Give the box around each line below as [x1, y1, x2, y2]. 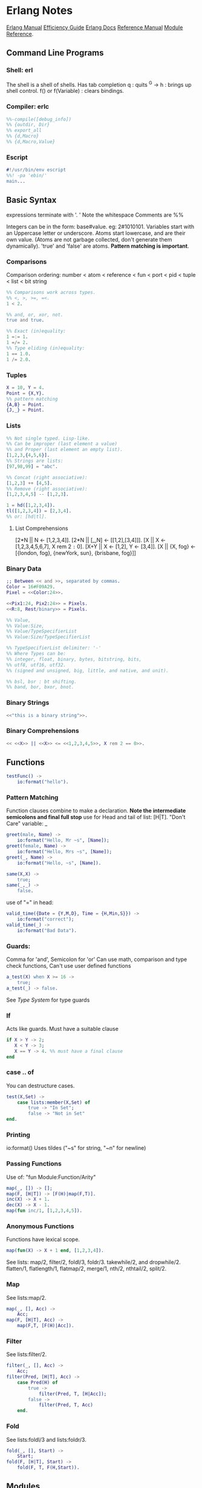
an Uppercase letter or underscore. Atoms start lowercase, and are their [6, 229, 186, 237]
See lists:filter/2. [6, 1351, 47, 1358]
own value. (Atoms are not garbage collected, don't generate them [6, 236, 172, 243]
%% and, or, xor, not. [6, 311, 64, 318]
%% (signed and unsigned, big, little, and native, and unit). [6, 667, 169, 674]
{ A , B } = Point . [6, 401, 45, 407]
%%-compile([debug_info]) [6, 116, 71, 122]
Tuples [6, 371, 27, 379]
